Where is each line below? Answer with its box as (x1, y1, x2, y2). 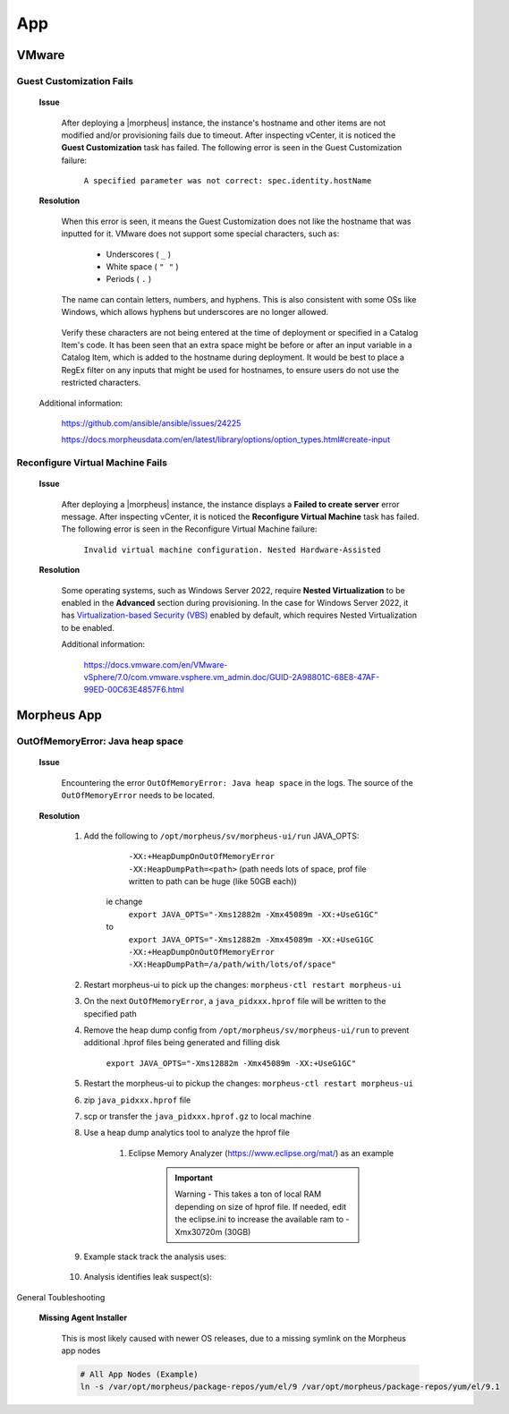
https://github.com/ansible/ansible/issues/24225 (61, 417, 242, 429)
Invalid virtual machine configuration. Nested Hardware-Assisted (83, 544, 382, 555)
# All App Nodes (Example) (80, 1369, 199, 1379)
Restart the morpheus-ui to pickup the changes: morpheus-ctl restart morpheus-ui (83, 1078, 414, 1089)
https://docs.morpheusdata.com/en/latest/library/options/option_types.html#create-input (61, 434, 391, 445)
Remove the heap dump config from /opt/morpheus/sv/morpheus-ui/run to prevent (83, 1025, 410, 1035)
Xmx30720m (174, 1226, 223, 1237)
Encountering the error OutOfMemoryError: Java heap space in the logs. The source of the (61, 777, 413, 788)
